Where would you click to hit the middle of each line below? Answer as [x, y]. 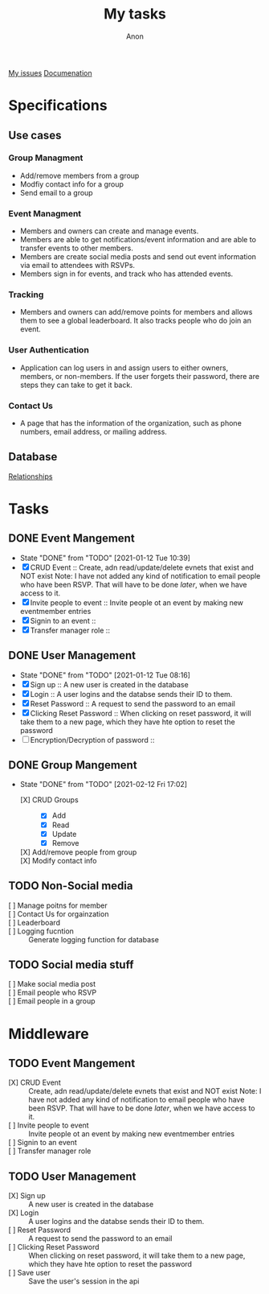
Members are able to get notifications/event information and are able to [138, 240]
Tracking [26, 295]
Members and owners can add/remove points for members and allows [136, 312]
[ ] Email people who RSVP [53, 993]
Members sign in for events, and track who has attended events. [126, 274]
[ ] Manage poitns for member [58, 905]
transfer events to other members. [77, 248]
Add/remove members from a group [79, 175]
